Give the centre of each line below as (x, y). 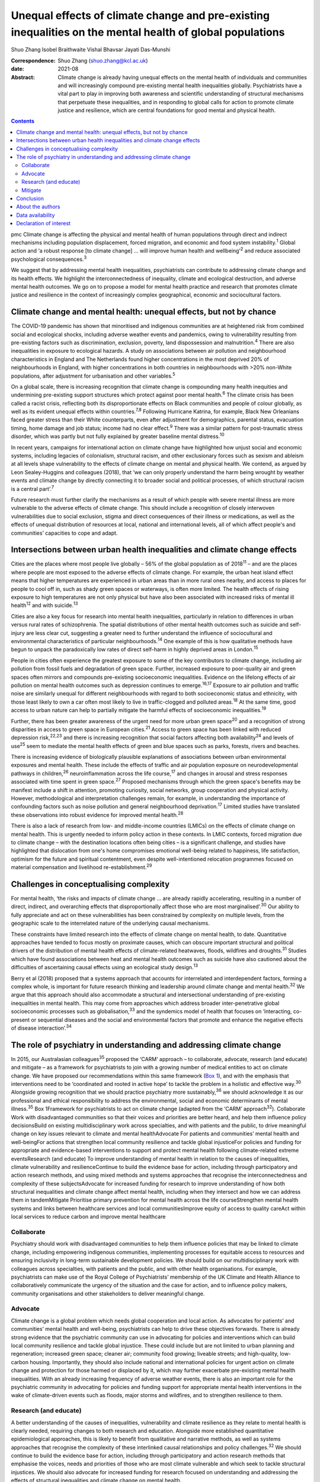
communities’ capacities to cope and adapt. (64, 533)
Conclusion (30, 198)
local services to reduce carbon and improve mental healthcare (88, 1217)
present (20, 1020)
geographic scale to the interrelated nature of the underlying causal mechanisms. (111, 923)
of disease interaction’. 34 (41, 1027)
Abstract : (23, 77)
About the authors (38, 207)
